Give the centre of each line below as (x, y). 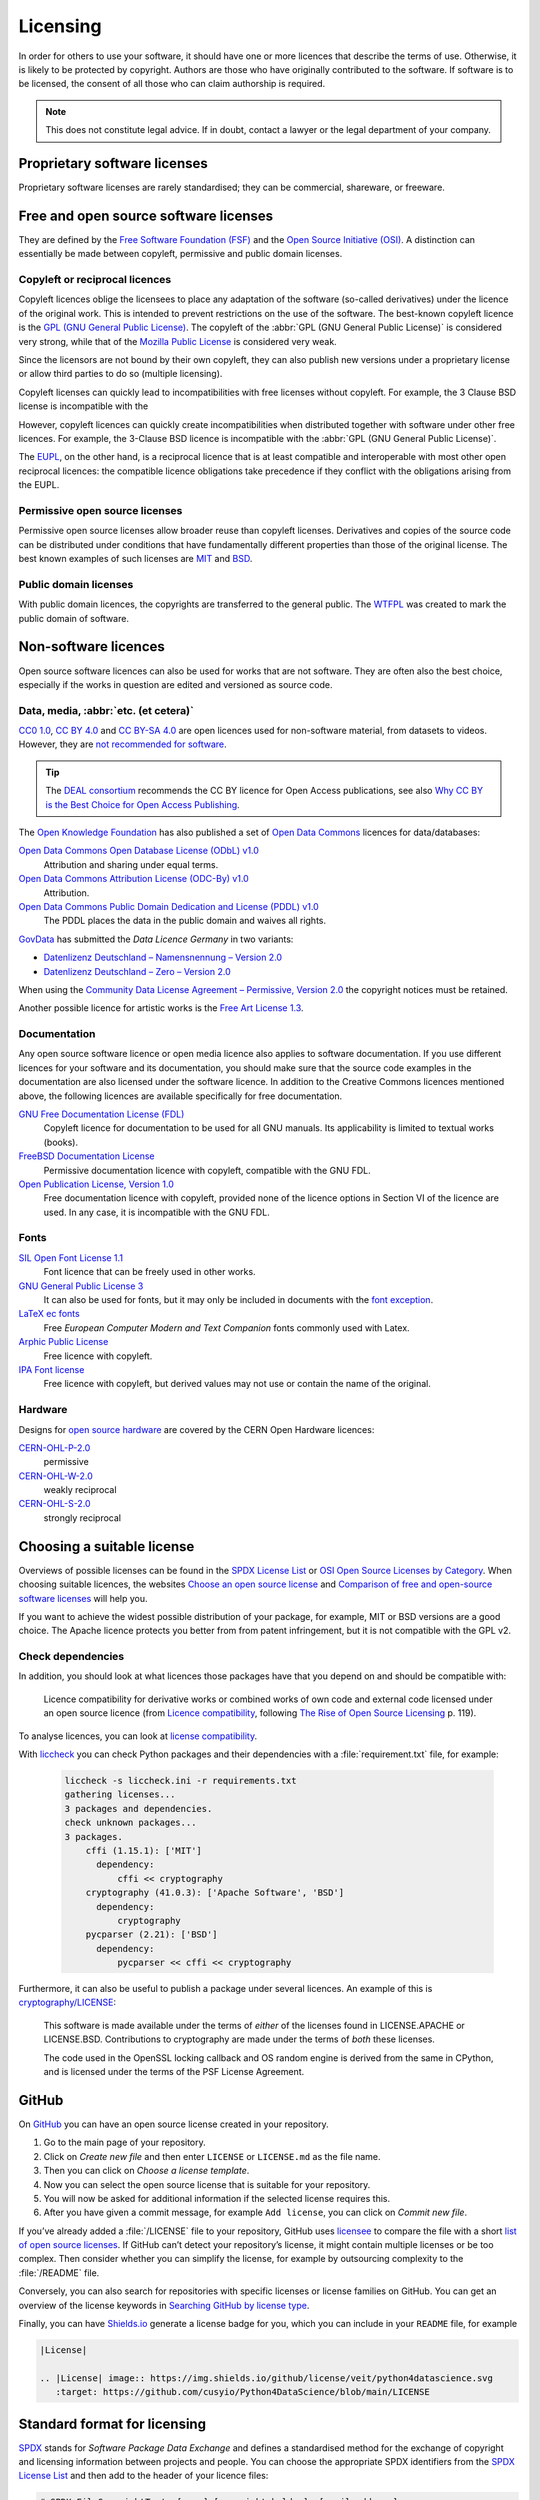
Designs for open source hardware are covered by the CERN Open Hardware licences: (196, 1429)
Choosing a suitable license (106, 1546)
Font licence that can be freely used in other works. (149, 1272)
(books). (61, 1142)
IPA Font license (51, 1369)
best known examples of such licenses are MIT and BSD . (135, 559)
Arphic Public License (63, 1342)
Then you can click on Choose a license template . (146, 2171)
